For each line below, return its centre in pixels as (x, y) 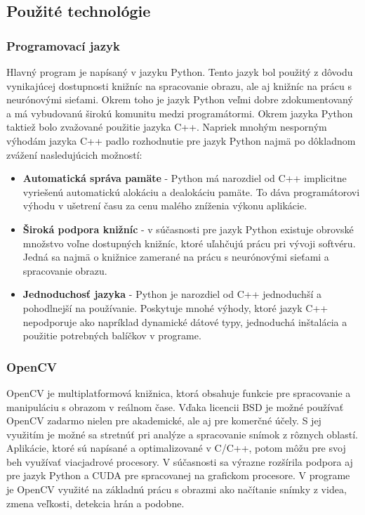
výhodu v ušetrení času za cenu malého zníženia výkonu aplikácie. (165, 206)
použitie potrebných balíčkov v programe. (112, 335)
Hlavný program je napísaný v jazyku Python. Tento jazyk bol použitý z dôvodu (180, 72)
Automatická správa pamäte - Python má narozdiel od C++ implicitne (185, 178)
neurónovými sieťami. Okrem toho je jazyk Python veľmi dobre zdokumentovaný (180, 99)
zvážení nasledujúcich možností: (74, 154)
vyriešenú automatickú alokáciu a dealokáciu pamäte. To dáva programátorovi (191, 191)
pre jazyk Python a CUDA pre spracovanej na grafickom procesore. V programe (178, 475)
